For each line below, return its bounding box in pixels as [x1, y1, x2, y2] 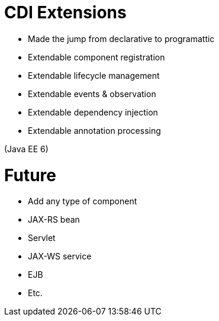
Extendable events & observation [28, 88, 156, 99]
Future [4, 165, 57, 185]
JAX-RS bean [28, 214, 80, 225]
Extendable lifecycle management [28, 70, 160, 81]
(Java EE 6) [4, 143, 49, 154]
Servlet [28, 233, 56, 243]
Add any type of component [28, 196, 137, 207]
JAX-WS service [28, 251, 92, 262]
